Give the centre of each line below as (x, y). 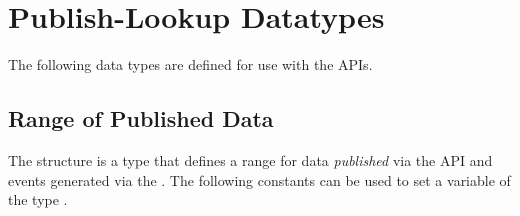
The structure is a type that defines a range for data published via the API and (250, 159)
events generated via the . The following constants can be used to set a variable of (259, 179)
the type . (38, 199)
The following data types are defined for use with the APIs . (190, 64)
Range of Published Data (141, 118)
